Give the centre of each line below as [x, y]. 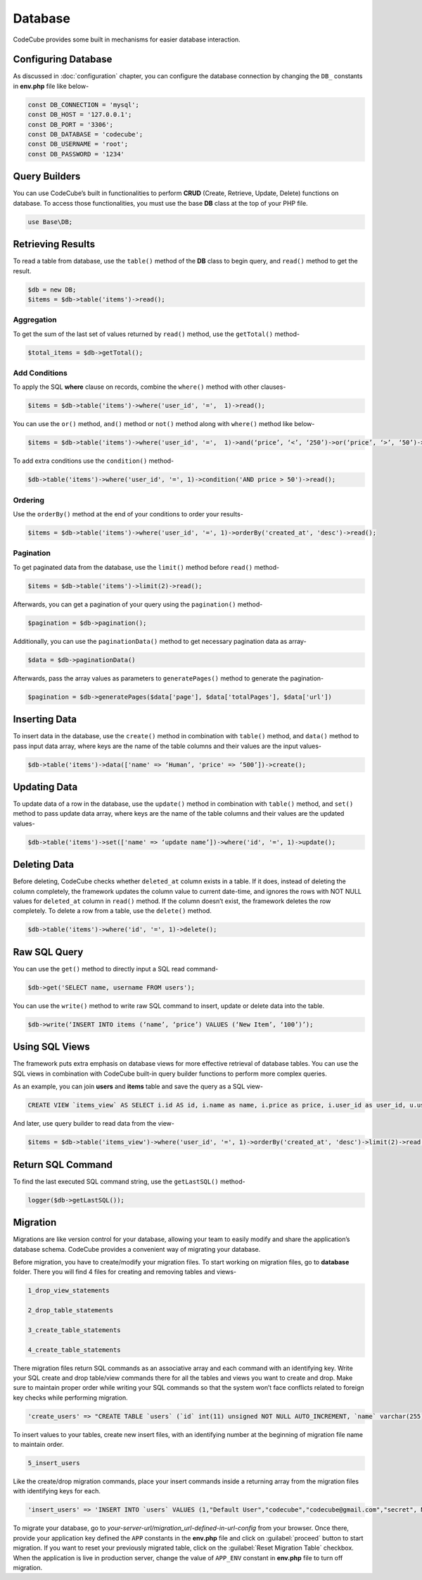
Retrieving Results [54, 244]
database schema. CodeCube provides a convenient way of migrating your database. [137, 1249]
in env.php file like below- [51, 86]
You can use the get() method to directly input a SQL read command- [116, 969]
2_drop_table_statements [71, 1311]
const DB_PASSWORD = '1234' [76, 154]
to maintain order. [39, 1445]
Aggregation [35, 320]
